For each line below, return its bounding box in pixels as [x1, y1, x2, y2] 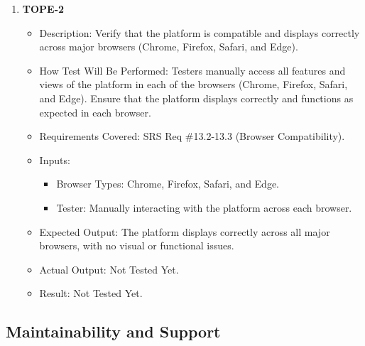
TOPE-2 [22, 1, 65, 16]
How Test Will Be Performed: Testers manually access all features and [39, 63, 346, 77]
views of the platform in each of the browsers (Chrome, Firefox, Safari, [39, 77, 348, 92]
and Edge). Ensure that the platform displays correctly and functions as [39, 90, 354, 105]
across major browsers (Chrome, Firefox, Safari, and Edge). [39, 39, 298, 54]
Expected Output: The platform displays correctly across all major [39, 224, 330, 239]
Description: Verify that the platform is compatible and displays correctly [39, 25, 360, 40]
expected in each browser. [39, 104, 151, 119]
